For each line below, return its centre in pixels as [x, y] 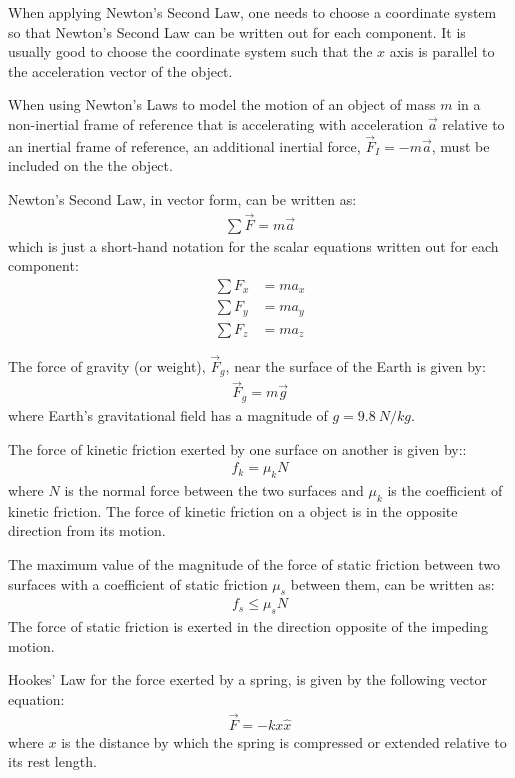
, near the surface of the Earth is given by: [355, 365]
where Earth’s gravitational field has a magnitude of [168, 414]
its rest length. [52, 761]
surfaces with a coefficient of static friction [138, 583]
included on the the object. [90, 165]
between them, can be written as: [392, 583]
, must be [460, 145]
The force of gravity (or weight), [107, 365]
